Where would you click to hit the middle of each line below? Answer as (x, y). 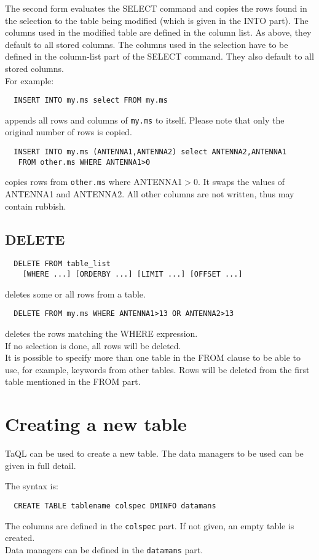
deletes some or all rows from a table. (75, 294)
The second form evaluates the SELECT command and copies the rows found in (156, 8)
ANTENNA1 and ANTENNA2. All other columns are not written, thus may (150, 194)
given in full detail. (41, 465)
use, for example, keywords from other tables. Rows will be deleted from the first (157, 369)
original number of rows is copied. (69, 132)
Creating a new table (96, 424)
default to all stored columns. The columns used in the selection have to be (147, 44)
